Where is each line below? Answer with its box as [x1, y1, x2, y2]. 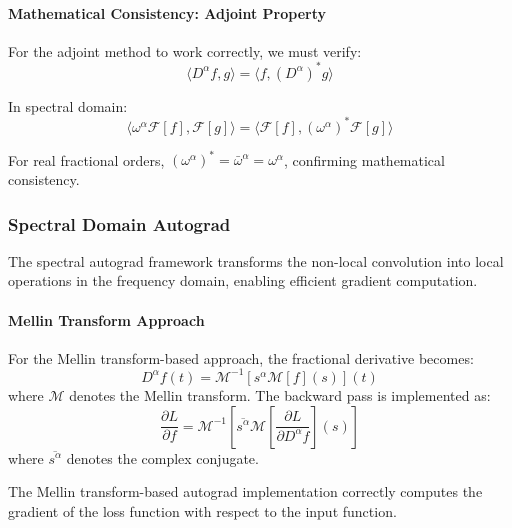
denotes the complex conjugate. [66, 447, 259, 468]
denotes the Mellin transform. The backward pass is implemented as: [69, 384, 491, 405]
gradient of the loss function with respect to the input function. [8, 500, 397, 521]
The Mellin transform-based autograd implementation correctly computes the [8, 481, 483, 502]
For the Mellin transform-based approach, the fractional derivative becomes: [8, 347, 474, 368]
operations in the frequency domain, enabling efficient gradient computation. [8, 270, 478, 291]
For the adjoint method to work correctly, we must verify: [8, 40, 362, 61]
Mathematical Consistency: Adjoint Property [8, 2, 326, 23]
